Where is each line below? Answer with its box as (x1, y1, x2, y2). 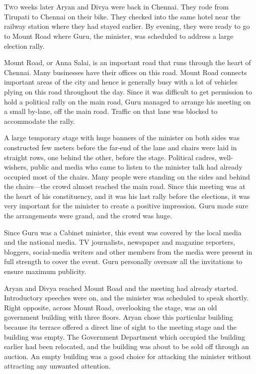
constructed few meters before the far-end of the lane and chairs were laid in (4, 142, 237, 152)
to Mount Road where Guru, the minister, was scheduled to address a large (4, 30, 234, 41)
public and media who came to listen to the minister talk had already (30, 162, 243, 172)
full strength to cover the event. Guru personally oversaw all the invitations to (4, 256, 243, 267)
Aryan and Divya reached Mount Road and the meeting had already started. (4, 282, 238, 293)
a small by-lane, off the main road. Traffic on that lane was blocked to (4, 106, 218, 116)
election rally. (4, 40, 45, 51)
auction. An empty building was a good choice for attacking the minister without (4, 351, 252, 361)
